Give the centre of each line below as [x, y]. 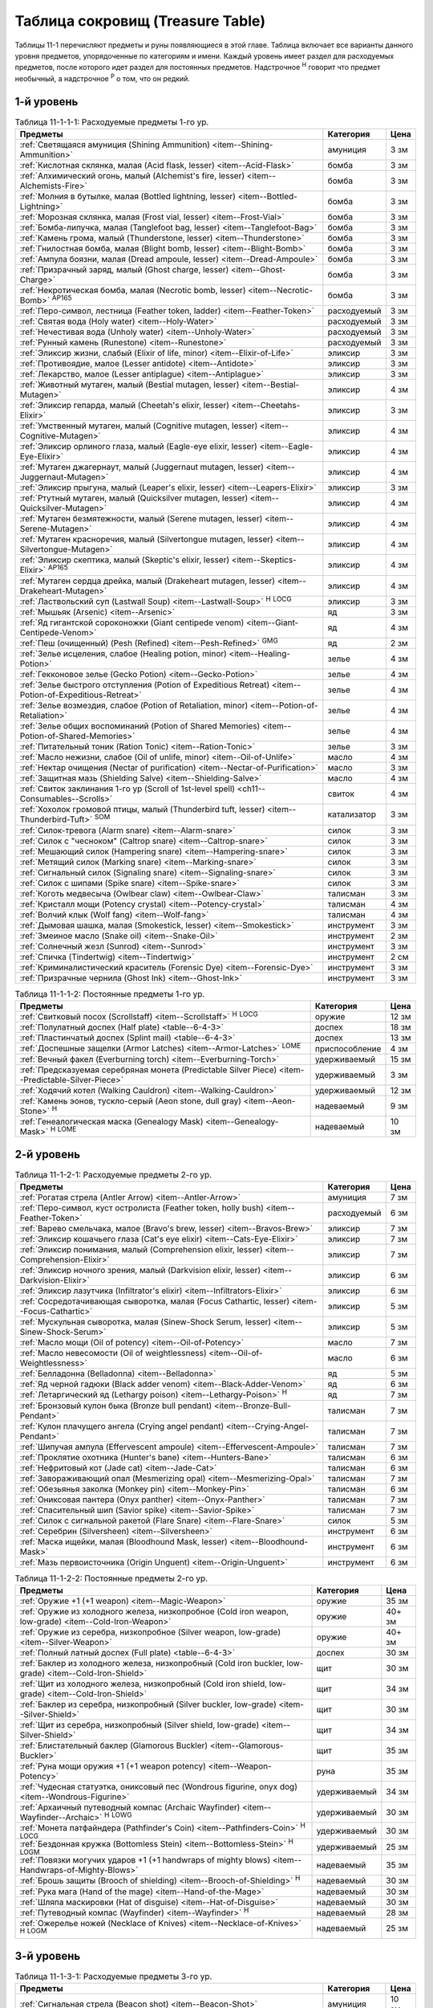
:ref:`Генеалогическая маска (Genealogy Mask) [111, 1122]
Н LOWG [118, 1814]
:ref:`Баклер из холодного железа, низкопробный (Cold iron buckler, [152, 1663]
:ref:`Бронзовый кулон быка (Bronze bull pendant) [116, 1406]
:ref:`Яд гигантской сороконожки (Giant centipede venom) [132, 622]
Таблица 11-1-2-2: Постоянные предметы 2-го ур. [111, 1578]
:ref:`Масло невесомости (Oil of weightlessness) [113, 1353]
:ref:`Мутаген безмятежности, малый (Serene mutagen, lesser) [141, 519]
